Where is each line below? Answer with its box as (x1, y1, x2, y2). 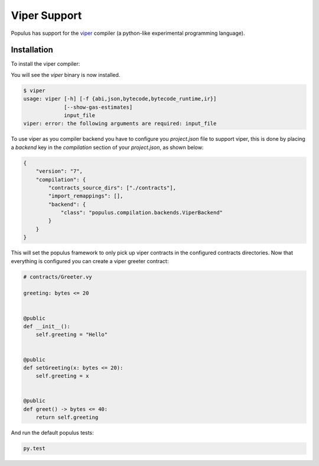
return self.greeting (35, 414, 99, 421)
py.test (23, 445, 45, 452)
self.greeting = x (35, 373, 89, 380)
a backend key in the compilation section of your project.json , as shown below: (11, 144, 204, 151)
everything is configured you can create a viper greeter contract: (11, 257, 169, 264)
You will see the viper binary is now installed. (11, 71, 121, 78)
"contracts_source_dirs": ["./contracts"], (48, 184, 177, 191)
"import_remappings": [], (48, 193, 123, 199)
